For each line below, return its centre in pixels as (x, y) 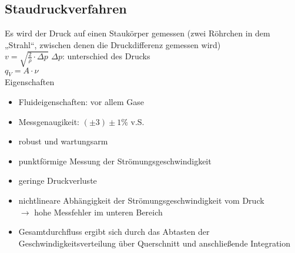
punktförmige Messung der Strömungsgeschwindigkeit (115, 161)
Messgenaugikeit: (49, 121)
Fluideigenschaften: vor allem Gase (81, 102)
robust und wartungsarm (63, 141)
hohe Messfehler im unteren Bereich (98, 212)
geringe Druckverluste (58, 181)
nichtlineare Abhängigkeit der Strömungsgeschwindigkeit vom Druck (141, 200)
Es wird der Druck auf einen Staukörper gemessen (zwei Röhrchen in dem (138, 33)
